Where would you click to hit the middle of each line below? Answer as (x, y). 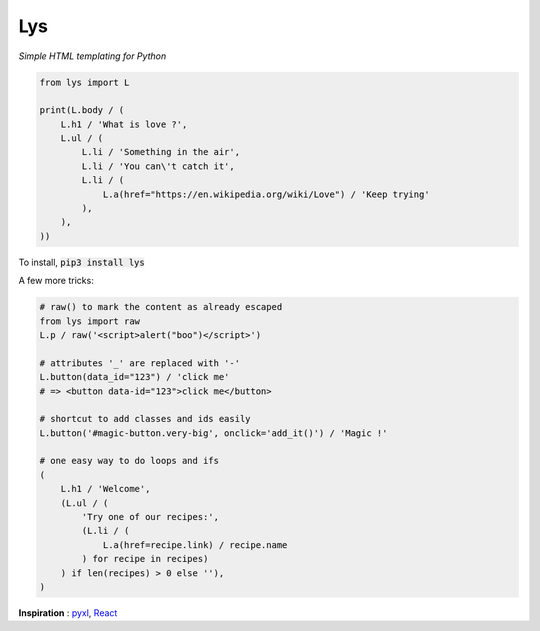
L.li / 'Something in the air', (160, 152)
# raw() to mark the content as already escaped (161, 307)
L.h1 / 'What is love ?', (124, 124)
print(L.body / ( (82, 110)
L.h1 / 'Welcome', (105, 489)
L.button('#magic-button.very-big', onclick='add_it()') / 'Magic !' (213, 433)
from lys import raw (89, 321)
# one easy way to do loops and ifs (129, 461)
